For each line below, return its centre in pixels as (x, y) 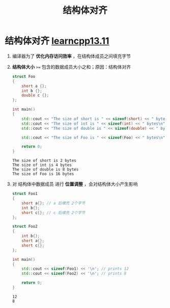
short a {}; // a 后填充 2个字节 (53, 203)
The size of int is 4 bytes (42, 165)
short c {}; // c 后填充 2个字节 (53, 213)
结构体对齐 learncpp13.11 (57, 41)
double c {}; (35, 95)
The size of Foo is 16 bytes (43, 174)
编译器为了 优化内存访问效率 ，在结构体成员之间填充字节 (71, 56)
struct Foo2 (25, 227)
